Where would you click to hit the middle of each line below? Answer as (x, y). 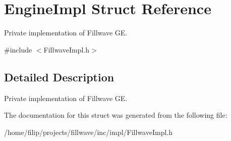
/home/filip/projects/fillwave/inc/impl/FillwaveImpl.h (89, 132)
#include (18, 49)
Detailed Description (59, 77)
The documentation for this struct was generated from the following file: (116, 115)
